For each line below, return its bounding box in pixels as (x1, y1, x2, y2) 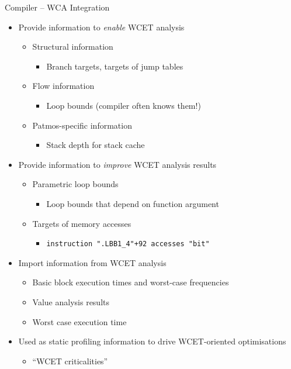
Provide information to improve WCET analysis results (18, 158, 217, 170)
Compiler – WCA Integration (5, 1, 110, 13)
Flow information (32, 80, 95, 92)
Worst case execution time (32, 315, 127, 327)
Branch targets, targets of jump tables (46, 60, 183, 72)
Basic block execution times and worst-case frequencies (32, 276, 229, 288)
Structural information (32, 40, 113, 53)
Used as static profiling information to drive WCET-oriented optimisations (18, 335, 286, 347)
